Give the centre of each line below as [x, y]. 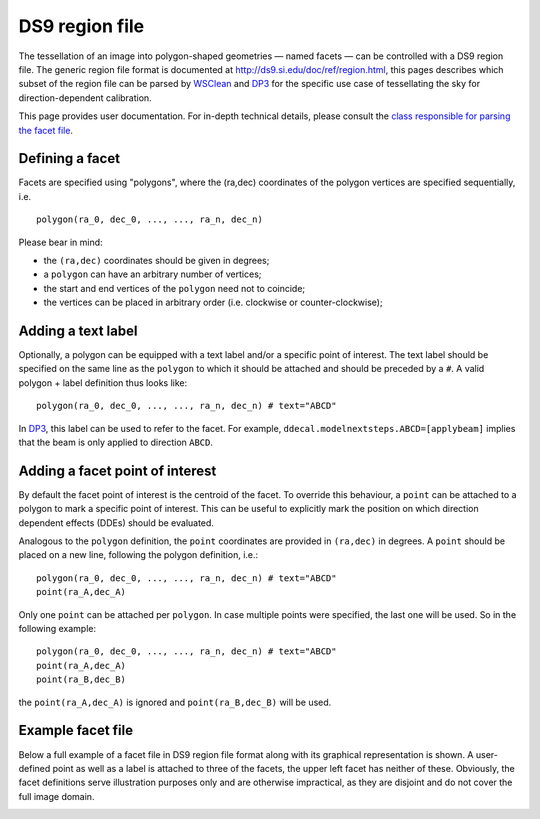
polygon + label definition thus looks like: [103, 382]
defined [34, 768]
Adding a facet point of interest [117, 470]
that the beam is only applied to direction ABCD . [116, 442]
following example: [57, 629]
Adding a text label [78, 330]
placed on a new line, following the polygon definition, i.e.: [138, 555]
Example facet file [76, 730]
